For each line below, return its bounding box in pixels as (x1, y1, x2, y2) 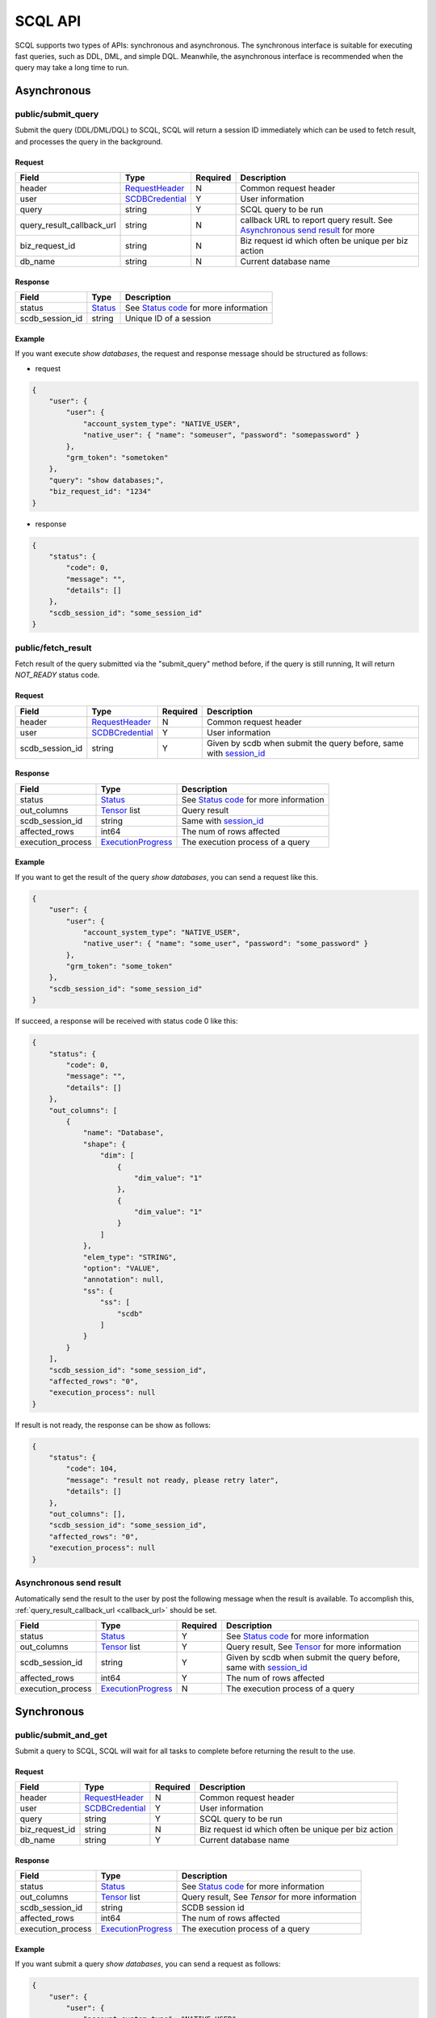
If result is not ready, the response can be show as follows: (15, 1420, 212, 1430)
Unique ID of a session (124, 313, 212, 324)
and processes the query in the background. (15, 136, 163, 146)
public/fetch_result (15, 642, 92, 653)
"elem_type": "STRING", (82, 1252, 178, 1262)
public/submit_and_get (15, 1729, 108, 1740)
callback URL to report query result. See (240, 215, 393, 226)
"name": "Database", (82, 1128, 165, 1137)
